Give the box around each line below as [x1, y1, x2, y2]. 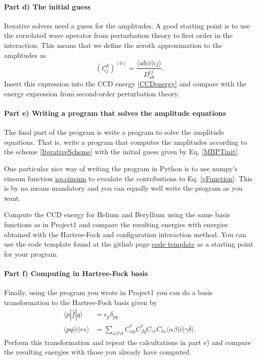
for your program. [4, 248, 58, 259]
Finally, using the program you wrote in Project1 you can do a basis [4, 287, 213, 298]
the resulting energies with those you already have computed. [4, 347, 192, 357]
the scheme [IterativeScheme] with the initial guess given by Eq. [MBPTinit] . [4, 146, 240, 157]
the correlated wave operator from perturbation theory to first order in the [4, 30, 233, 40]
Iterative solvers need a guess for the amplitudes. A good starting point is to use [4, 20, 250, 30]
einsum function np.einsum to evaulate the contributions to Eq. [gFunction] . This [4, 173, 253, 183]
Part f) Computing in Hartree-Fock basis [4, 268, 148, 279]
